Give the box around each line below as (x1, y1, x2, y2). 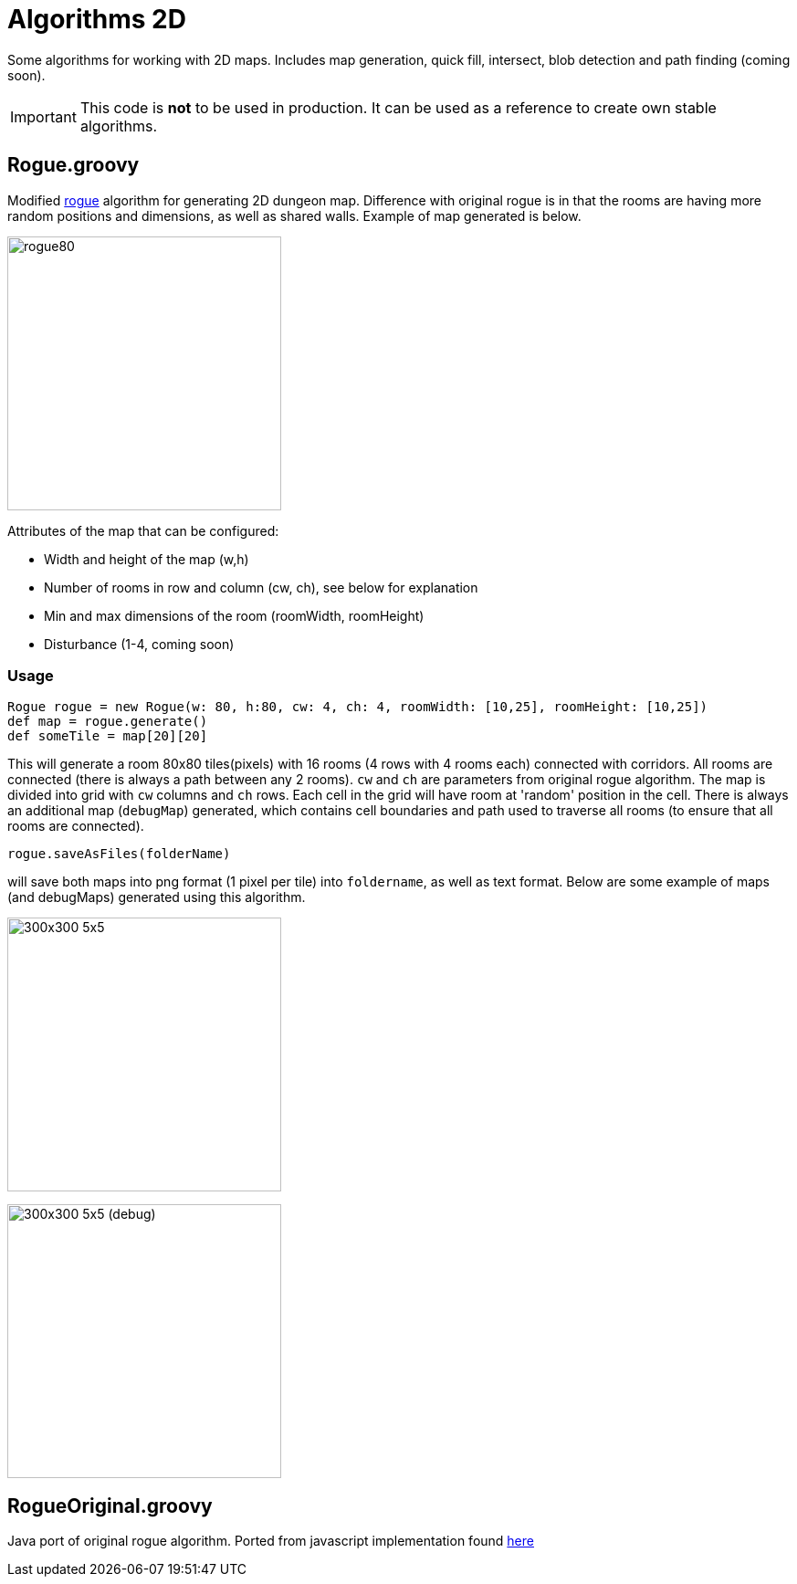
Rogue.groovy (7, 153, 140, 177)
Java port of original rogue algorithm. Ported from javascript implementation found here (7, 1533, 534, 1549)
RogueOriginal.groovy (7, 1494, 213, 1517)
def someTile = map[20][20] (7, 729, 208, 744)
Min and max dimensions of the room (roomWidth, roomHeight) (44, 607, 425, 624)
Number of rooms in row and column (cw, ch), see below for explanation (44, 579, 478, 595)
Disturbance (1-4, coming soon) (44, 635, 235, 652)
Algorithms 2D (7, 4, 186, 35)
